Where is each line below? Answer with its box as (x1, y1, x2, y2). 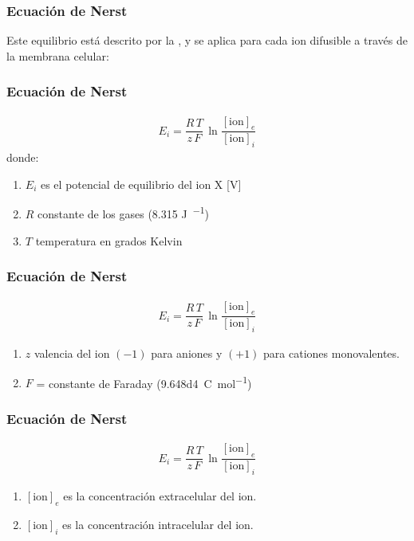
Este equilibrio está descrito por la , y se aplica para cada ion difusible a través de (6, 32, 408, 49)
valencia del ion (34, 345, 110, 362)
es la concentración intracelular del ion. (61, 516, 254, 532)
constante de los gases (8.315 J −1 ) (37, 203, 209, 222)
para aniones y (151, 345, 223, 362)
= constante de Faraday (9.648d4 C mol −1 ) (36, 372, 252, 391)
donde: (6, 149, 39, 166)
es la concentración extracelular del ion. (63, 487, 257, 504)
